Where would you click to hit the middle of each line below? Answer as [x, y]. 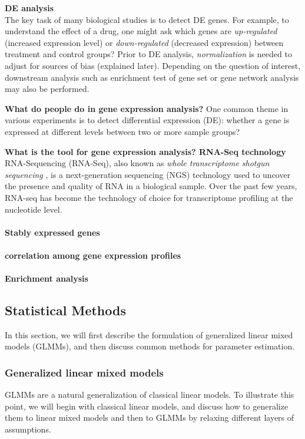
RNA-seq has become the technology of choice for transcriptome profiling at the [149, 197]
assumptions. [28, 429]
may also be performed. [47, 89]
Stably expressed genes [52, 232]
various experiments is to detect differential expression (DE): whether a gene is [147, 120]
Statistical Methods [65, 310]
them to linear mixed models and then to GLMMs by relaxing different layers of [150, 417]
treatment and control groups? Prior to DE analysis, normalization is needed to [148, 54]
